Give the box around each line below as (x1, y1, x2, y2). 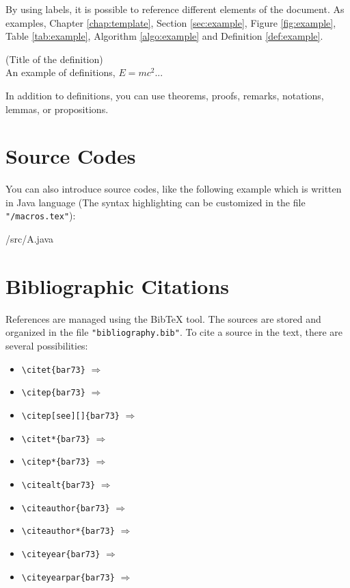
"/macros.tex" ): (5, 208, 76, 223)
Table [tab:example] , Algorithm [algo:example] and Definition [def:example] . (5, 29, 323, 43)
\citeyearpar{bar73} (21, 572, 115, 583)
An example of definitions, (5, 65, 116, 79)
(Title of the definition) (5, 51, 103, 66)
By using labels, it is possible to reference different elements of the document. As (5, 2, 345, 16)
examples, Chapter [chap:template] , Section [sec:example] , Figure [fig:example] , (5, 15, 336, 29)
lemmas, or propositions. (5, 101, 109, 116)
